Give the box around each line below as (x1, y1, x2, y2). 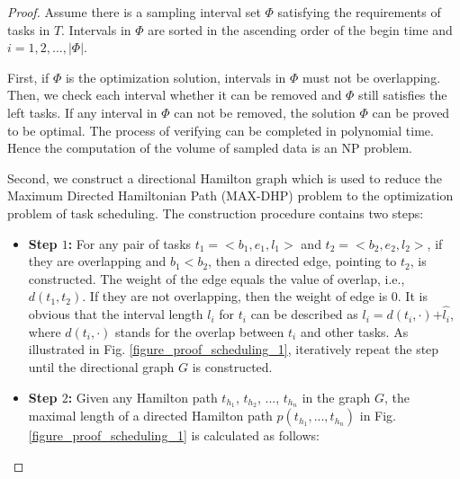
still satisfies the (358, 85, 447, 104)
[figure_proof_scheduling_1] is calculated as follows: (28, 426, 320, 445)
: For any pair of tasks (68, 234, 192, 253)
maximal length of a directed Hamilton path (28, 406, 273, 425)
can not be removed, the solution (174, 102, 356, 121)
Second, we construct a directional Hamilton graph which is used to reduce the (7, 168, 442, 187)
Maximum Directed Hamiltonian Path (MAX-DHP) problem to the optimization (7, 186, 454, 205)
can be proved (372, 102, 450, 121)
